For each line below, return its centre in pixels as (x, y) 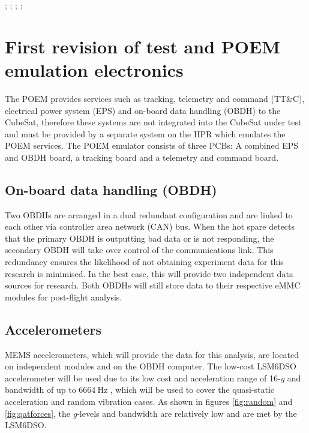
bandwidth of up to (40, 390)
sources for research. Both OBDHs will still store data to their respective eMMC (153, 285)
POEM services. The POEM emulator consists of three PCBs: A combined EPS (152, 145)
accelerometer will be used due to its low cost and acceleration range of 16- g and (153, 378)
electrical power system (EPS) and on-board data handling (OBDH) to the (143, 110)
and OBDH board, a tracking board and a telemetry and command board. (142, 157)
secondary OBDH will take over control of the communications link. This (139, 250)
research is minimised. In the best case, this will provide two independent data (149, 273)
